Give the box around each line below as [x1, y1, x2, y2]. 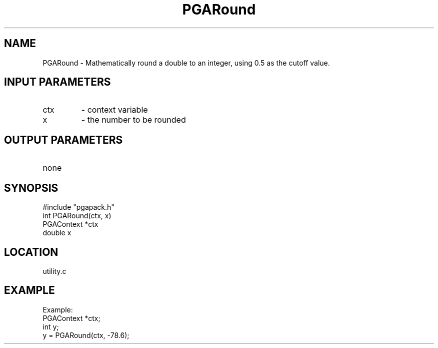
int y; [42, 322, 59, 331]
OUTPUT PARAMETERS [4, 133, 123, 146]
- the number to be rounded [81, 115, 186, 125]
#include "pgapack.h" [42, 203, 114, 212]
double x [42, 228, 71, 237]
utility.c [42, 266, 66, 275]
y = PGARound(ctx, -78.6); [42, 330, 129, 339]
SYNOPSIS [4, 181, 58, 194]
